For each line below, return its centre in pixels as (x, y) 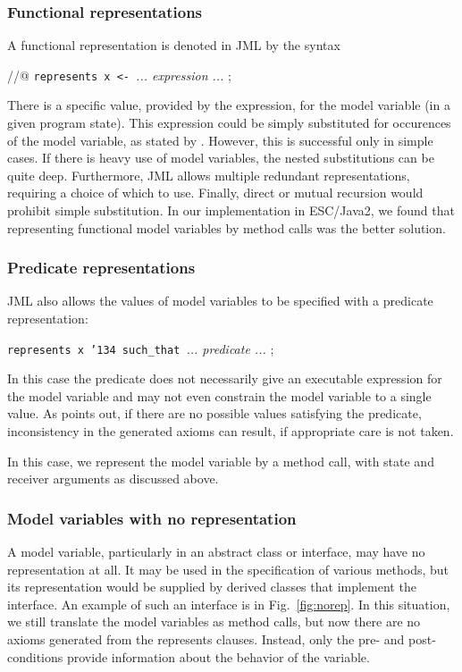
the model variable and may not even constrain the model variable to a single (219, 395)
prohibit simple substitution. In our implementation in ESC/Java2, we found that (231, 210)
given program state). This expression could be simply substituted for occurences (229, 123)
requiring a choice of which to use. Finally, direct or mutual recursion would (215, 193)
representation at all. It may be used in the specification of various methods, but (228, 569)
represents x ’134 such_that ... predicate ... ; (141, 348)
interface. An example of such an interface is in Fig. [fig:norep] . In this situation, (229, 604)
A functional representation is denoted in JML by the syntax (174, 45)
